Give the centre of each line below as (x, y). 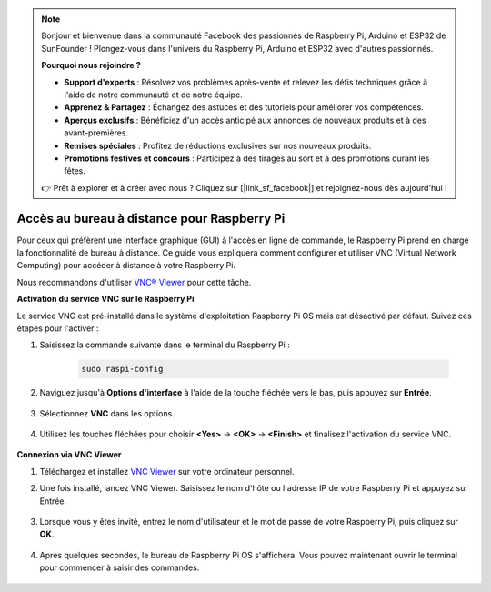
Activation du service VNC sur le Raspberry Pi (105, 299)
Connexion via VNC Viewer (69, 455)
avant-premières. (96, 133)
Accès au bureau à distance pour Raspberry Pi (151, 218)
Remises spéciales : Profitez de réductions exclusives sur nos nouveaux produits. (218, 145)
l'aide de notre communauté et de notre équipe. (153, 95)
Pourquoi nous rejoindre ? (91, 65)
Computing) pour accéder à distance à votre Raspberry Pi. (126, 266)
